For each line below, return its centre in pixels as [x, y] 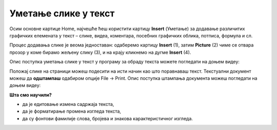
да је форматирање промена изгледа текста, [72, 111]
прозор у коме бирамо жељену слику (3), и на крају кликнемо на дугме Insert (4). [100, 52]
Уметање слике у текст [62, 13]
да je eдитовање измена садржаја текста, [68, 104]
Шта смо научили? [31, 95]
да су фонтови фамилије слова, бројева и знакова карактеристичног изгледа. [108, 118]
